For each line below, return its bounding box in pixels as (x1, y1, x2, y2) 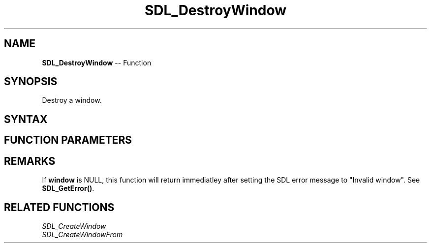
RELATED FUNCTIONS (4, 201, 115, 214)
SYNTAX (4, 113, 48, 125)
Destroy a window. (42, 96, 102, 105)
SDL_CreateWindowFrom (42, 230, 123, 239)
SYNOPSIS (4, 75, 58, 88)
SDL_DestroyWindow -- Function (42, 58, 152, 67)
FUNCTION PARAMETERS (4, 134, 132, 147)
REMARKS (4, 154, 56, 167)
